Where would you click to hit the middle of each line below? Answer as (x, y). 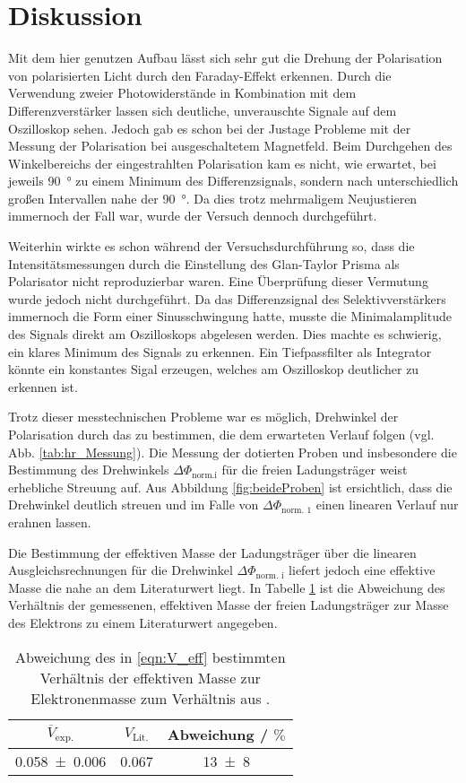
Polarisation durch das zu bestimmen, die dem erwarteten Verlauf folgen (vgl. (221, 434)
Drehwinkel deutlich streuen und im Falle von (134, 505)
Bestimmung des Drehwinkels (89, 470)
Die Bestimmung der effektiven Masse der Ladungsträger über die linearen (212, 552)
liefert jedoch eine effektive (362, 570)
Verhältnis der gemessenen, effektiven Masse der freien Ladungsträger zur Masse (229, 605)
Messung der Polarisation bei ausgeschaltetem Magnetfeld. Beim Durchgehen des (230, 146)
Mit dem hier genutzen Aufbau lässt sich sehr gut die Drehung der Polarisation (225, 58)
